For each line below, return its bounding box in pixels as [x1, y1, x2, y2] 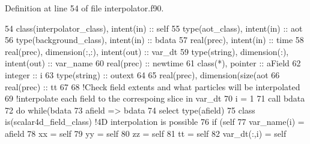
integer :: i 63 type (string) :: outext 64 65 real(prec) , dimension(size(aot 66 [5, 68, 280, 81]
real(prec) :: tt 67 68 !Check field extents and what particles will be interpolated [5, 80, 300, 93]
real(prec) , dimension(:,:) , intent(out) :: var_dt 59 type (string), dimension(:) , [5, 45, 289, 57]
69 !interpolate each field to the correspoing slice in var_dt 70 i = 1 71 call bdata [5, 92, 305, 105]
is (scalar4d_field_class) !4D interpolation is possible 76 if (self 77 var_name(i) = [5, 115, 305, 128]
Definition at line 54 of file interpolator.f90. [5, 2, 164, 14]
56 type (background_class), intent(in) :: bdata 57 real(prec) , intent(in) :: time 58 [5, 33, 304, 46]
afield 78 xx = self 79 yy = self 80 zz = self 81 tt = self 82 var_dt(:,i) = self [5, 127, 287, 139]
